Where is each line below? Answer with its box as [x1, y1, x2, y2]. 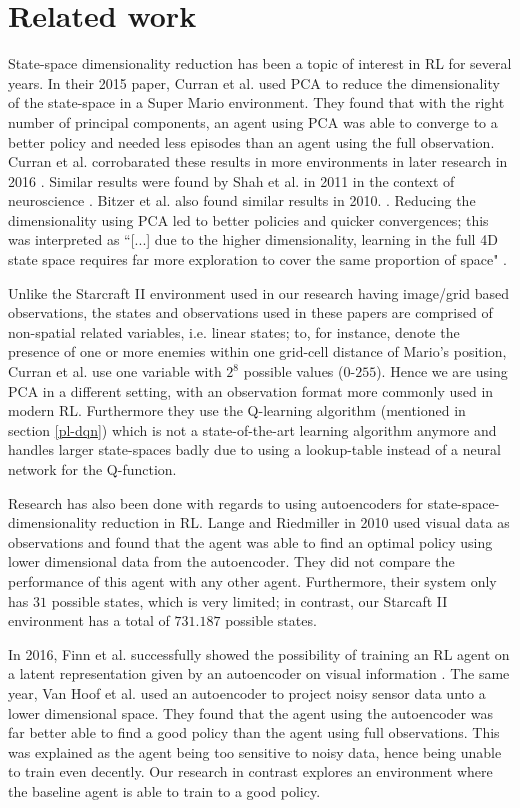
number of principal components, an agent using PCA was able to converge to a [8, 111, 498, 132]
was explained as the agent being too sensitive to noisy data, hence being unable [8, 741, 502, 762]
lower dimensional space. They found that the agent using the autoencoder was [8, 702, 493, 723]
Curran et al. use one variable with [8, 361, 222, 382]
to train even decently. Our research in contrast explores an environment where [8, 761, 493, 782]
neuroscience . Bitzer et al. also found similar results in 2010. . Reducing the [8, 190, 476, 211]
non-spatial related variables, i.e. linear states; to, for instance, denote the [8, 321, 460, 342]
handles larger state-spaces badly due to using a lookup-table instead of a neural [8, 439, 501, 460]
